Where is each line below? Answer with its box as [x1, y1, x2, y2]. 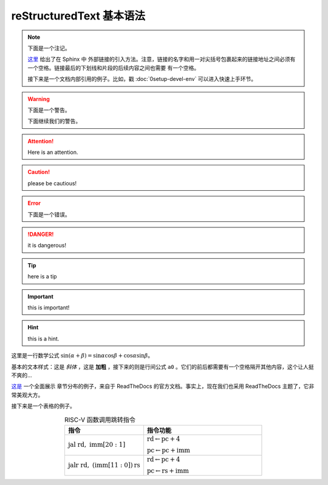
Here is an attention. [27, 149, 78, 156]
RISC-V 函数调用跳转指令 [64, 415, 136, 424]
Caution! [27, 168, 50, 176]
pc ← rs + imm [146, 467, 190, 475]
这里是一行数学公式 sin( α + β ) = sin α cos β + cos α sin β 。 [11, 352, 154, 359]
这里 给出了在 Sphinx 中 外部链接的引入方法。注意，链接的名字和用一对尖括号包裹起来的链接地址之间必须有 [27, 55, 296, 63]
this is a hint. [27, 335, 60, 342]
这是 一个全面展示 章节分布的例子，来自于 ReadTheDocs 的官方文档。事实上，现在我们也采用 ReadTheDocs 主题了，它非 [11, 383, 315, 390]
